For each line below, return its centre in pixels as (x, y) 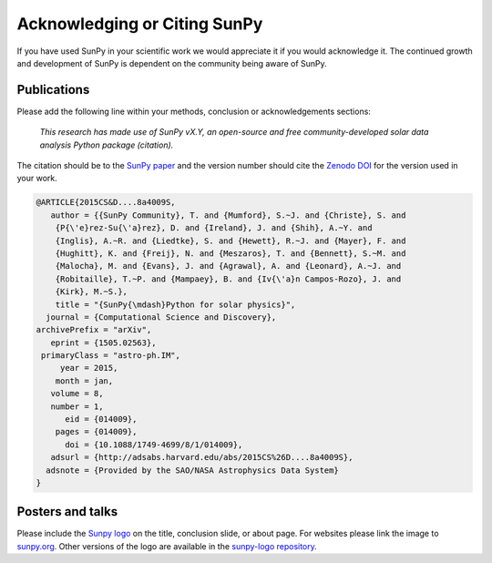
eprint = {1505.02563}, (103, 343)
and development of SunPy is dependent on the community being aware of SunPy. (172, 63)
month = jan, (84, 381)
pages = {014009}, (96, 432)
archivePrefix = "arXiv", (94, 330)
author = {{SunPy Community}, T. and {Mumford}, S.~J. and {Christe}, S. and (228, 215)
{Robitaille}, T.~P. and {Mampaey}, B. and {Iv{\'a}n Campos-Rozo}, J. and (228, 279)
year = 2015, (89, 368)
